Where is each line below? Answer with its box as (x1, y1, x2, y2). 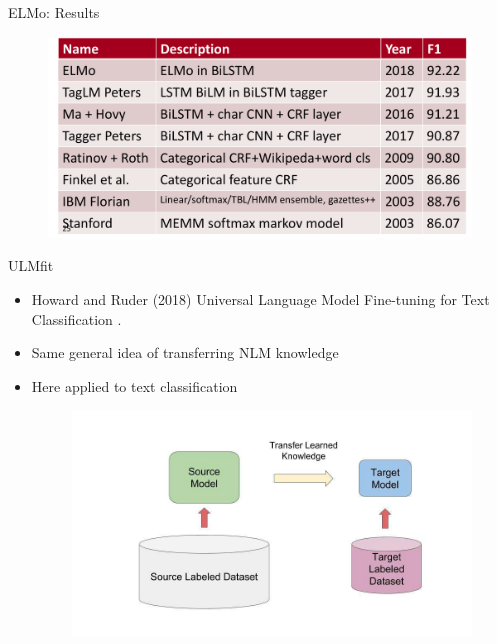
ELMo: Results (8, 2, 100, 22)
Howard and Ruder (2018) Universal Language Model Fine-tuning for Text (31, 289, 490, 310)
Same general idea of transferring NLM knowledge (31, 342, 339, 363)
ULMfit (8, 255, 54, 276)
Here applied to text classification (31, 375, 238, 396)
